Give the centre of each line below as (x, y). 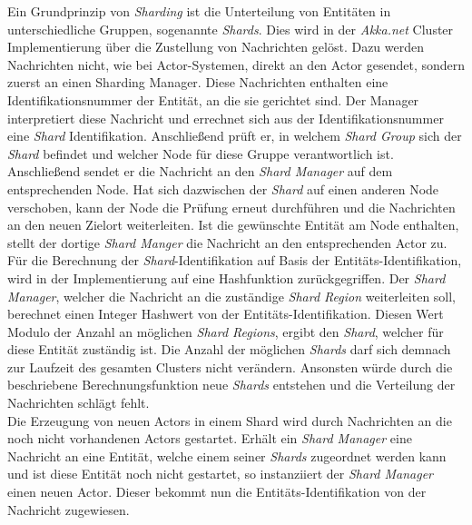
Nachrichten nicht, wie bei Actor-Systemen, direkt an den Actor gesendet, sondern (236, 64)
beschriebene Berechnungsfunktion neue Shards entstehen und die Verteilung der (231, 385)
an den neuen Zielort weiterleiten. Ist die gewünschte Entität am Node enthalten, (233, 225)
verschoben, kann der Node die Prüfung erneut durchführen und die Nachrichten (231, 207)
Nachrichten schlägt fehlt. (79, 403)
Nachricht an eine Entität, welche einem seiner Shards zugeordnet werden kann (227, 456)
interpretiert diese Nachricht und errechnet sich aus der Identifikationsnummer (226, 118)
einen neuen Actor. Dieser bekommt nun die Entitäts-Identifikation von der (217, 492)
